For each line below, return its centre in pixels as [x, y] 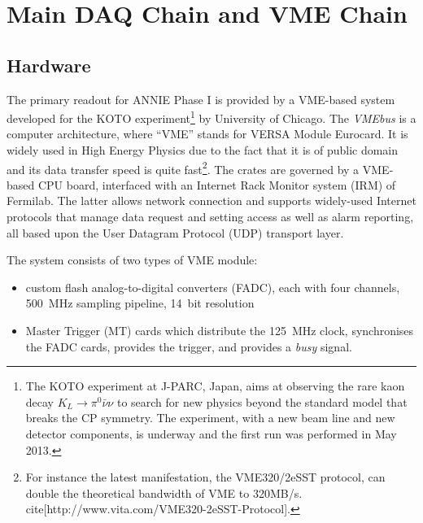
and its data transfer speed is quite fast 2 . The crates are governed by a [183, 168]
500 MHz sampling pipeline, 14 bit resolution [140, 303]
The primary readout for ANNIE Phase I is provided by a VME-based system [201, 99]
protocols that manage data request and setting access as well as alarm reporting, [210, 217]
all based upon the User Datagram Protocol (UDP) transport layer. [175, 232]
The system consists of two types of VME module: [132, 260]
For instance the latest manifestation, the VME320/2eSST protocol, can [205, 477]
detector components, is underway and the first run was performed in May [211, 433]
